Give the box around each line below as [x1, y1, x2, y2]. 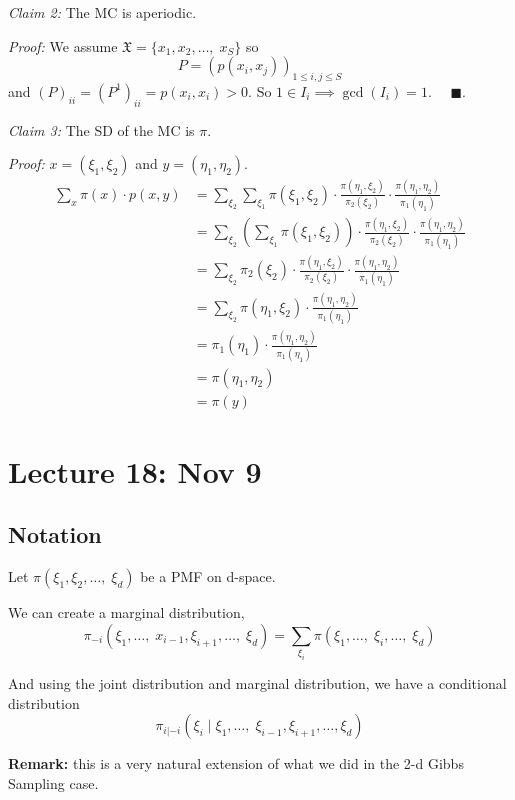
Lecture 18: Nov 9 [8, 450, 262, 491]
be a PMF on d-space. [140, 566, 276, 587]
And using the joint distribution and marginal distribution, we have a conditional [8, 673, 507, 694]
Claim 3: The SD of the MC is [8, 119, 195, 140]
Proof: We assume [8, 35, 118, 56]
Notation [8, 519, 102, 550]
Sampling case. [8, 772, 99, 793]
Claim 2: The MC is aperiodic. [8, 2, 197, 22]
